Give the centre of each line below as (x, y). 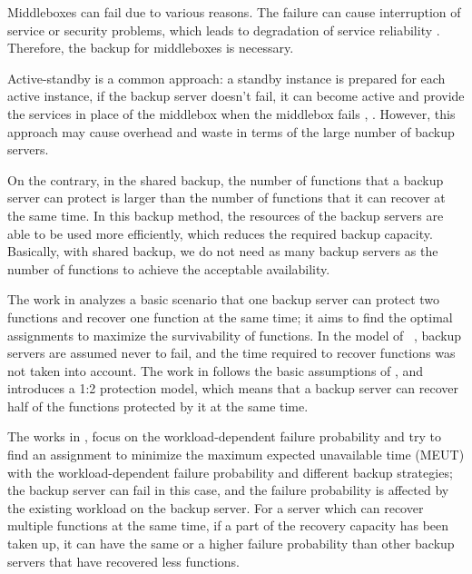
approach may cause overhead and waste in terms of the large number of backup (231, 131)
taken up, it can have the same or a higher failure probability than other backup (231, 544)
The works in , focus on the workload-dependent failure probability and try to (224, 436)
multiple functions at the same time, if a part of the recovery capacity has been (228, 525)
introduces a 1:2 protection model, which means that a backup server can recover (233, 388)
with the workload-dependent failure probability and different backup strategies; (230, 472)
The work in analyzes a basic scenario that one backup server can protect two (224, 299)
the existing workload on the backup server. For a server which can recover (216, 507)
